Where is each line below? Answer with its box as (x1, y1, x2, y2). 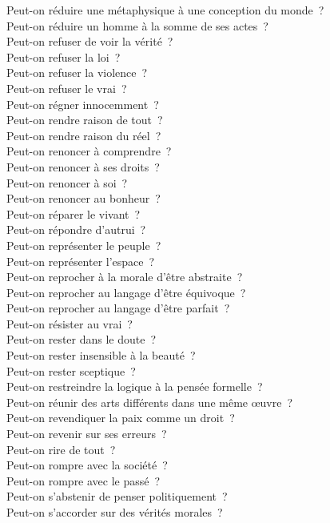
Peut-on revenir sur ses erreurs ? (6, 425, 167, 442)
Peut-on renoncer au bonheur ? (6, 190, 161, 207)
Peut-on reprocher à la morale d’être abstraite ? (6, 268, 243, 285)
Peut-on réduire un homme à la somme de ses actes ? (6, 17, 268, 34)
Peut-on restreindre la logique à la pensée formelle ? (6, 378, 263, 395)
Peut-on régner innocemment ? (6, 95, 159, 112)
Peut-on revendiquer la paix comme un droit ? (6, 409, 235, 426)
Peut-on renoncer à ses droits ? (6, 158, 160, 175)
